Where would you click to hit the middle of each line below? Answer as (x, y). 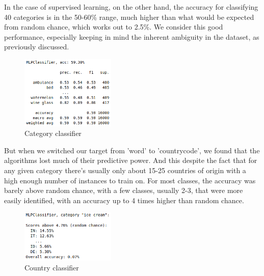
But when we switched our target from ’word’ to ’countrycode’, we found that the (132, 150)
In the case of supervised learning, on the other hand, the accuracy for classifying (131, 7)
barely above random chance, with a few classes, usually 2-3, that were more (124, 190)
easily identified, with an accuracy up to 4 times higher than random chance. (124, 200)
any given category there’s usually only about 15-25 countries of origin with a (125, 170)
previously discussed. (37, 47)
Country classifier (52, 268)
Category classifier (53, 133)
